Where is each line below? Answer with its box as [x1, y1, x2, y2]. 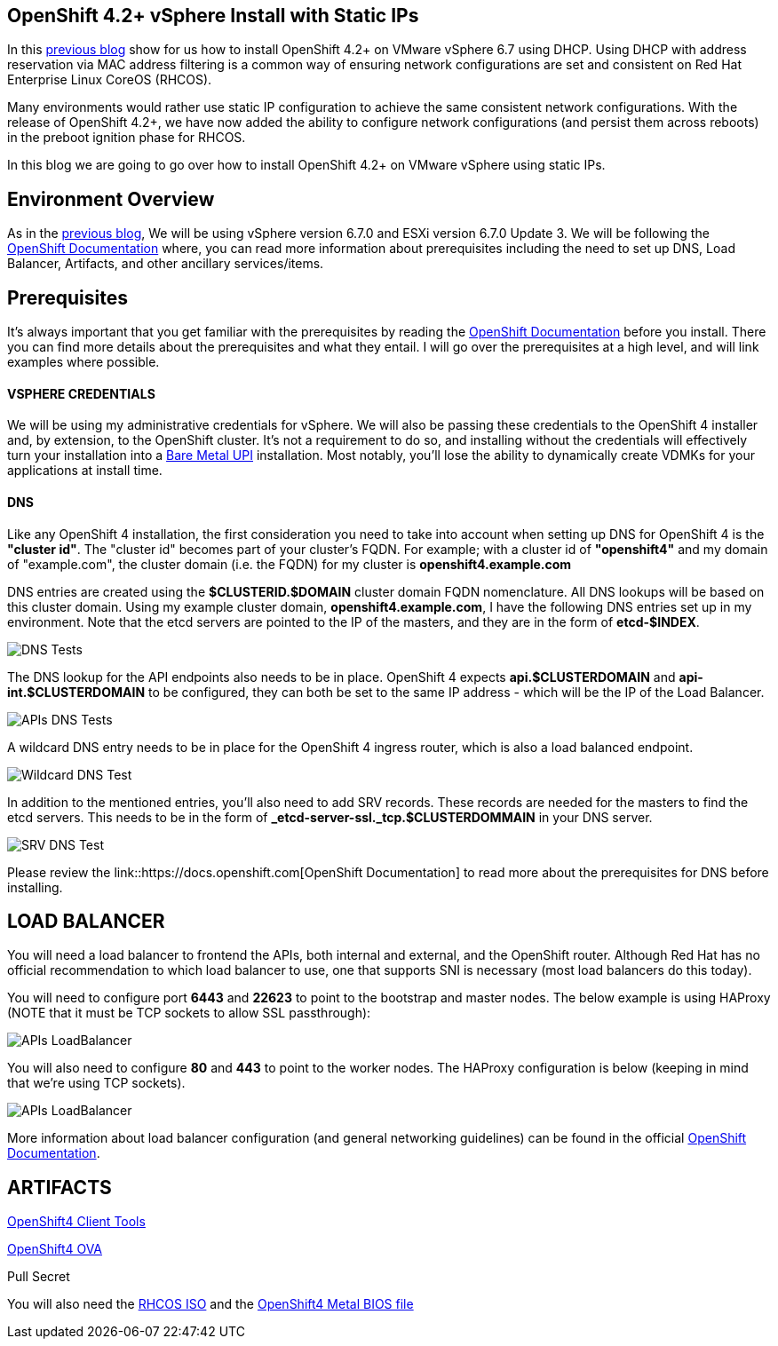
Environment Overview [7, 187, 215, 210]
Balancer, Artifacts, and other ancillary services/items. [7, 256, 324, 272]
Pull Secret [7, 1269, 70, 1285]
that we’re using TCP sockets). [7, 1075, 186, 1091]
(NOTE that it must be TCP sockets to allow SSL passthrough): [7, 1005, 371, 1021]
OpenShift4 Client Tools [7, 1214, 146, 1230]
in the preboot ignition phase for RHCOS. [7, 130, 246, 146]
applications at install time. [7, 463, 163, 479]
